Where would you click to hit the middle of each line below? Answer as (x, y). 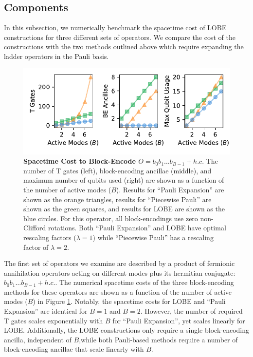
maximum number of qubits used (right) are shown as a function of (124, 180)
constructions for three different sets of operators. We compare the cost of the (120, 37)
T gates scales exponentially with (54, 320)
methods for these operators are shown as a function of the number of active (118, 291)
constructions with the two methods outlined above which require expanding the (124, 47)
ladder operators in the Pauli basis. (56, 56)
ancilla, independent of (38, 339)
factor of (36, 247)
